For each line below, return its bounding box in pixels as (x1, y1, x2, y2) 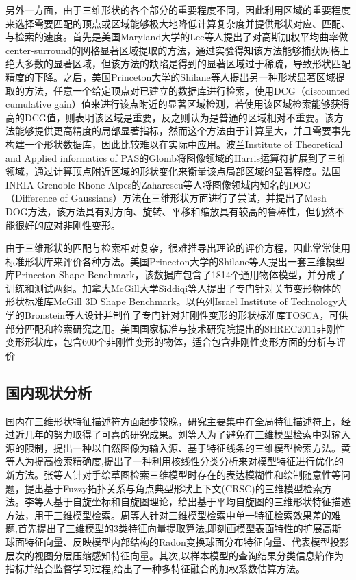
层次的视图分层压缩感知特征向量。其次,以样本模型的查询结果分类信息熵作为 (5, 548, 344, 562)
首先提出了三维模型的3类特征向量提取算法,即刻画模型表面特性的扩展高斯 (17, 521, 342, 535)
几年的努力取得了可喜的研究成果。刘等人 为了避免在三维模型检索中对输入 (24, 427, 351, 442)
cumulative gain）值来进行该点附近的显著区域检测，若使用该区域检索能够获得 (5, 97, 350, 111)
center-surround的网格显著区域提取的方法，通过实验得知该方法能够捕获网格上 (5, 43, 350, 57)
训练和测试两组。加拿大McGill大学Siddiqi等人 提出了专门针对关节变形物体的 (5, 280, 342, 295)
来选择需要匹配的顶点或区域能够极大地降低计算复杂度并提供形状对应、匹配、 (5, 16, 351, 30)
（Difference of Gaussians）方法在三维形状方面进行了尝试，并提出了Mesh (5, 191, 327, 205)
